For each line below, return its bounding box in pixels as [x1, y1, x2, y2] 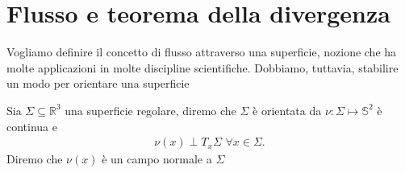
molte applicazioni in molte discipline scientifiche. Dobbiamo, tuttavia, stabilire [6, 59, 399, 76]
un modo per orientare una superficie [6, 75, 190, 92]
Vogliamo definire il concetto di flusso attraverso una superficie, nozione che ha [6, 43, 397, 60]
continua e [6, 117, 57, 134]
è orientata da [253, 101, 322, 118]
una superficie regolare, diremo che [65, 101, 236, 118]
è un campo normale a [102, 150, 212, 167]
